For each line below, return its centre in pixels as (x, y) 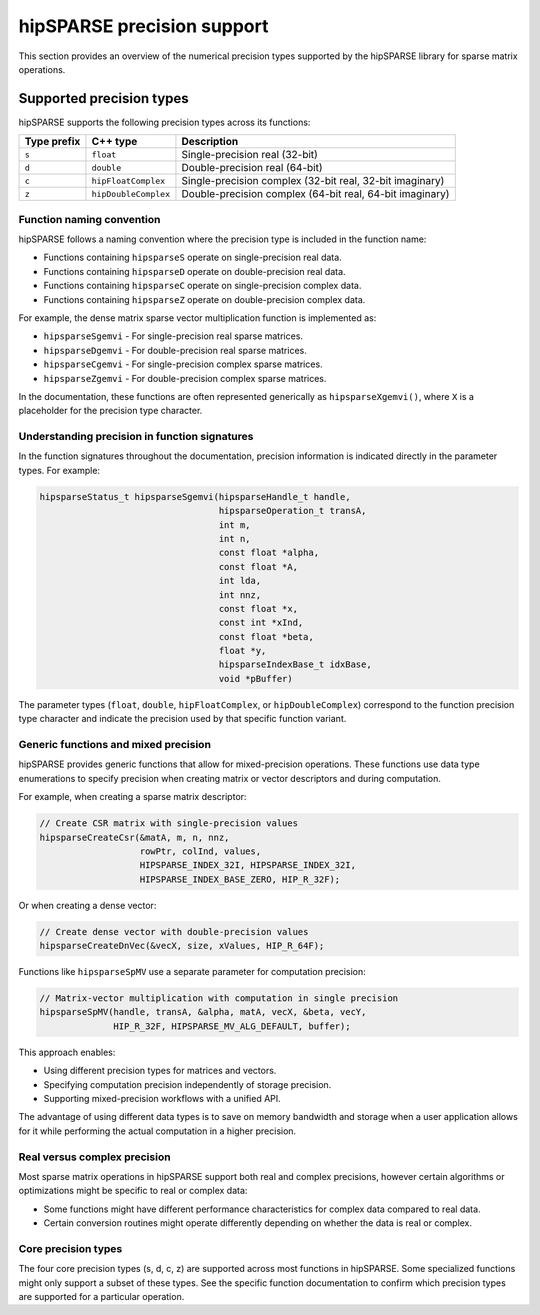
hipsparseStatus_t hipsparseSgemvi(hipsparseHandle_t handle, (195, 496)
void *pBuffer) (256, 678)
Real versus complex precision (94, 1157)
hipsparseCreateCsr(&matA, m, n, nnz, (134, 837)
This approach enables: (67, 1052)
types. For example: (59, 470)
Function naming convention (89, 219)
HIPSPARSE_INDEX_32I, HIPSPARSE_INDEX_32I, (248, 865)
